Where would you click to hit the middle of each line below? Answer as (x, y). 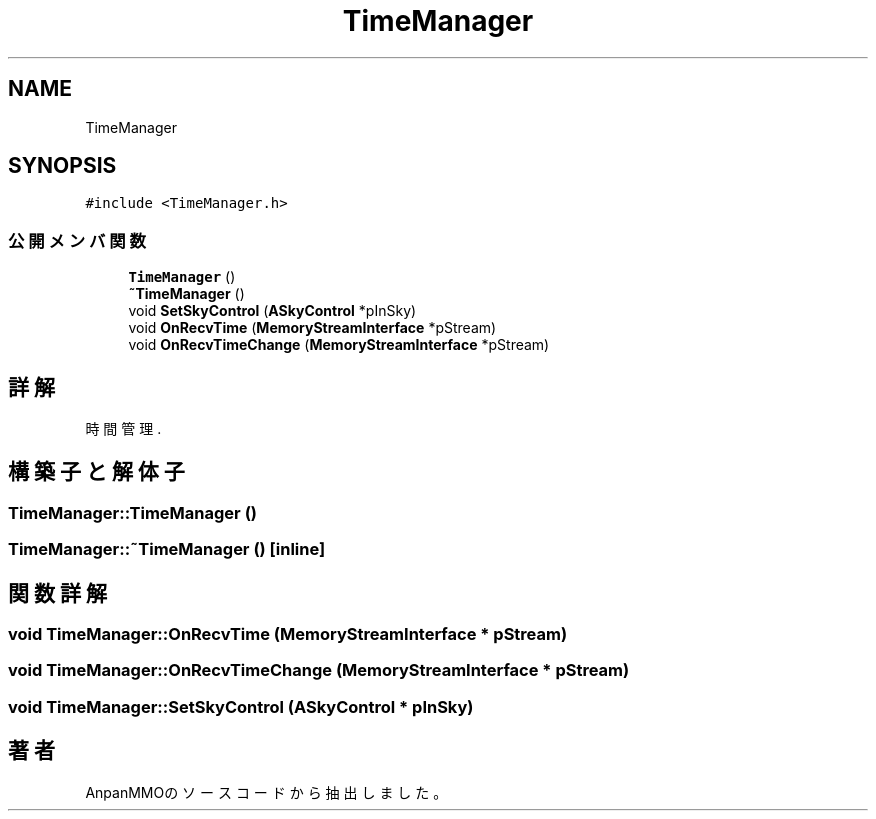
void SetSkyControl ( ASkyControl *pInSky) (272, 311)
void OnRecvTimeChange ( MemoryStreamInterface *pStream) (339, 345)
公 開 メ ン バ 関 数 (77, 240)
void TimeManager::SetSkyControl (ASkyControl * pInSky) (241, 706)
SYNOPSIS (62, 166)
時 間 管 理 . (123, 429)
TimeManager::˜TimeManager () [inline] (167, 549)
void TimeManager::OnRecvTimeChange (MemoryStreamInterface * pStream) (319, 670)
